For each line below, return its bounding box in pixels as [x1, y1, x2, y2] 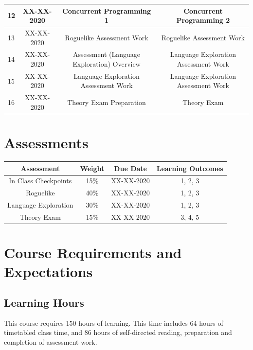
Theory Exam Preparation [67, 97, 146, 107]
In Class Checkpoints [9, 175, 72, 186]
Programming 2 [176, 15, 230, 25]
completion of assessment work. [4, 336, 97, 347]
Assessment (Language [72, 49, 141, 59]
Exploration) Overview [72, 58, 141, 69]
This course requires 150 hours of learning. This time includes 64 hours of [4, 317, 223, 328]
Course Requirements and [4, 243, 182, 262]
